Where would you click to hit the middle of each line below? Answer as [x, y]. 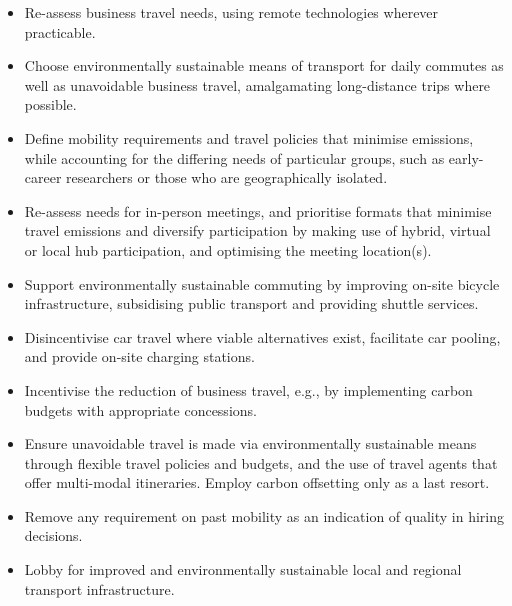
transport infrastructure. [99, 588]
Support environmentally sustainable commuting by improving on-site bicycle [262, 283]
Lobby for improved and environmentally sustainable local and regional [243, 569]
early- [466, 157]
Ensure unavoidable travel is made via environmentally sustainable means [250, 443]
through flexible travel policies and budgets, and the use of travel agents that [261, 462]
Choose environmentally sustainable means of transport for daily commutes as [264, 65]
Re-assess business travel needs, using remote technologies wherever [231, 12]
